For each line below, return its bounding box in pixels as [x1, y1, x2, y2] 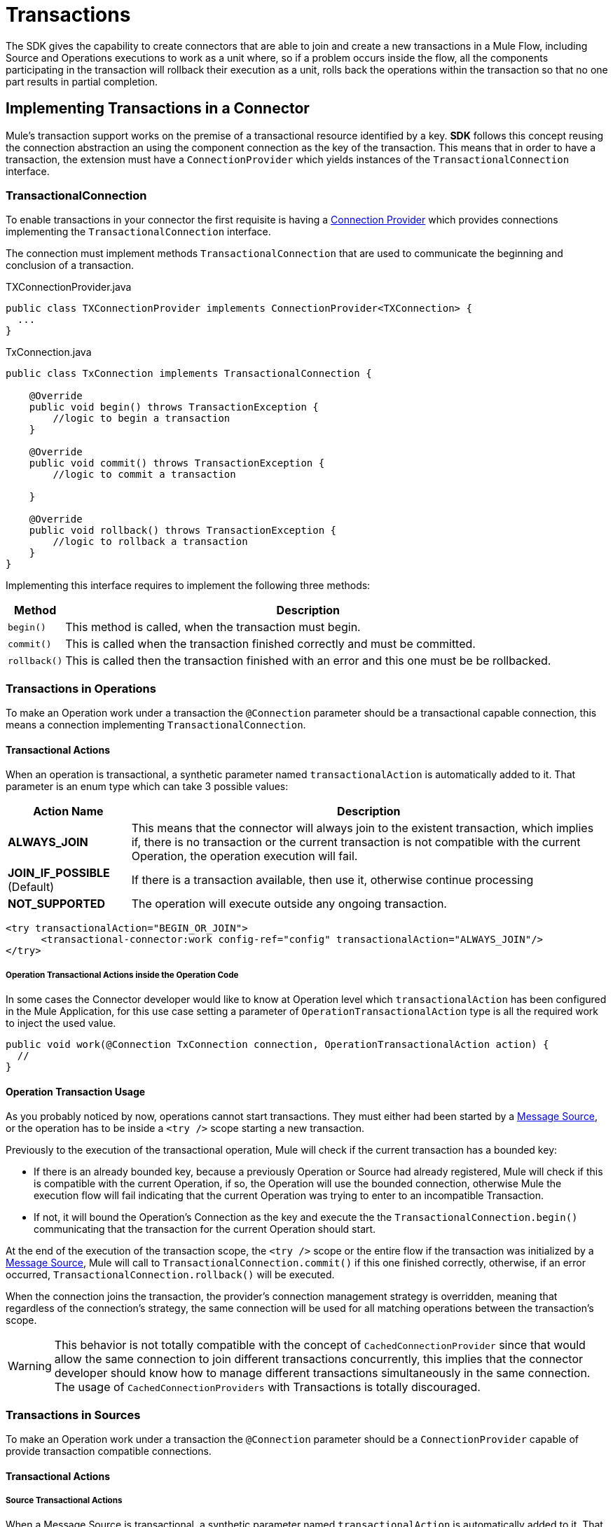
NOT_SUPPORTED [8, 897, 106, 911]
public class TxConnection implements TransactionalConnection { [6, 368, 372, 380]
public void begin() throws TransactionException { [29, 401, 319, 413]
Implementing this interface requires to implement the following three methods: [6, 579, 371, 592]
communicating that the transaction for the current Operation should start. [34, 1223, 376, 1236]
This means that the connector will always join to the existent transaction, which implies [131, 821, 594, 836]
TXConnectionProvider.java [6, 281, 132, 293]
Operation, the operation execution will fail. [131, 849, 358, 864]
